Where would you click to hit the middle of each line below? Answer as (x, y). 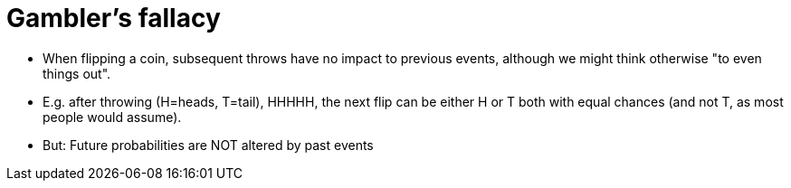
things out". (77, 73)
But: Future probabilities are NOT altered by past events (208, 145)
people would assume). (112, 117)
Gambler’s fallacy (114, 18)
